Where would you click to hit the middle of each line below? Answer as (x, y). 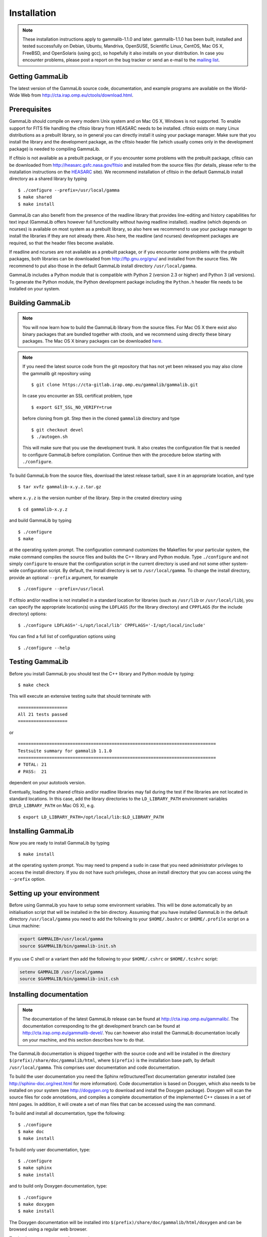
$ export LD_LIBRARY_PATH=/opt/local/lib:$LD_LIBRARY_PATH (91, 817)
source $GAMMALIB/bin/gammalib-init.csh (69, 979)
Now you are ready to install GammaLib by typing (59, 843)
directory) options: (28, 614)
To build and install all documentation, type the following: (67, 1113)
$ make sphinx (35, 1168)
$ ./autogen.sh (50, 437)
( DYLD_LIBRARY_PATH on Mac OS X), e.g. (52, 806)
